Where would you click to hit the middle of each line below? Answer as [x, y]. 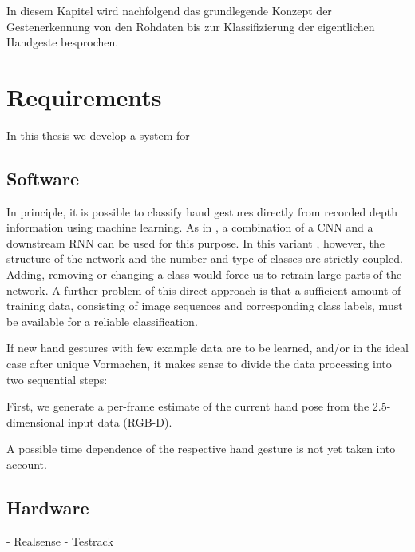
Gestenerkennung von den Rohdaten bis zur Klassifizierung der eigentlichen [191, 26]
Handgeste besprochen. [63, 42]
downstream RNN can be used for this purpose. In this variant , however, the [196, 242]
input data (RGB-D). [120, 421]
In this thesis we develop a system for [98, 135]
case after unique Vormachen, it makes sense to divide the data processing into [199, 364]
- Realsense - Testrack [60, 540]
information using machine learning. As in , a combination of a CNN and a [190, 227]
